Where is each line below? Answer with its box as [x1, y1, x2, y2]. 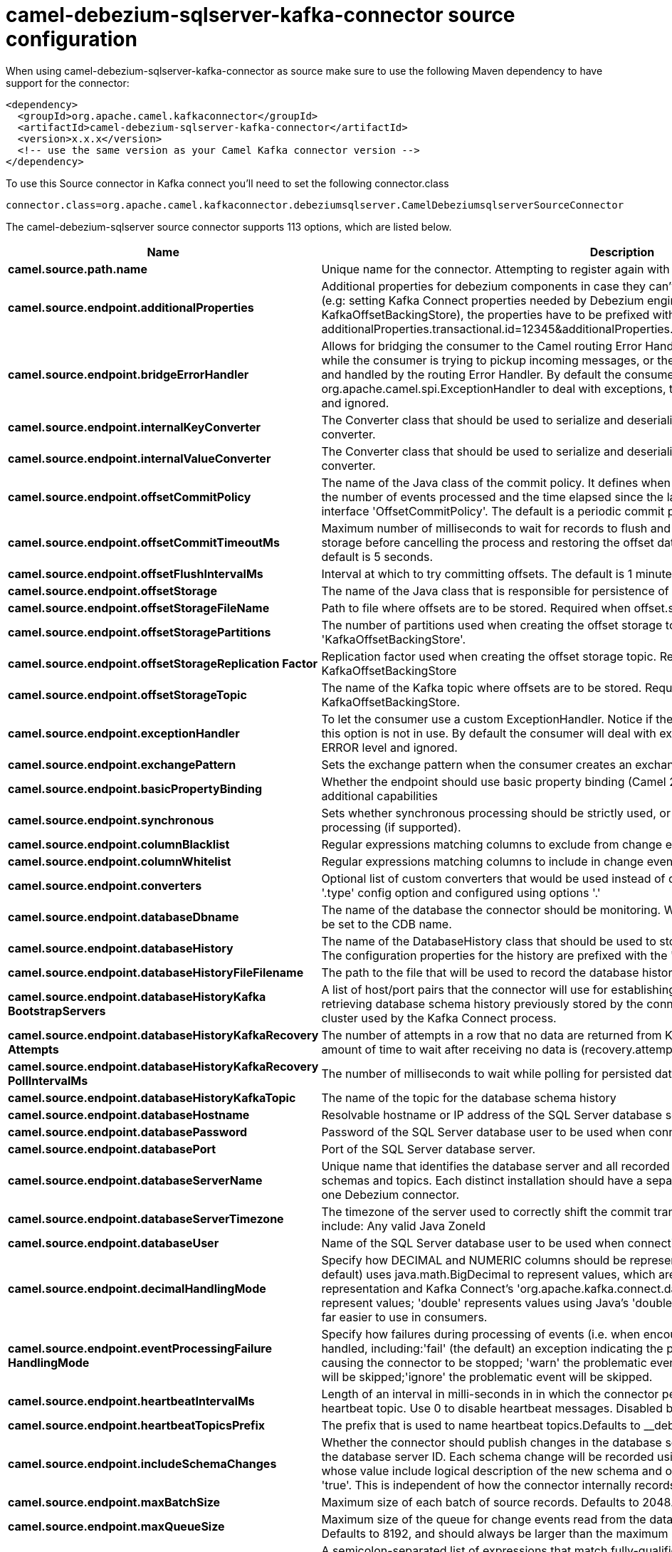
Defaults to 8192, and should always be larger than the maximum [321, 1526, 668, 1541]
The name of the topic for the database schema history [321, 1090, 616, 1105]
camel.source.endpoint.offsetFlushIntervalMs [8, 566, 263, 581]
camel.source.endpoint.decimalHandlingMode [8, 1281, 266, 1296]
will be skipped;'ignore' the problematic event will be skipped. [321, 1369, 653, 1384]
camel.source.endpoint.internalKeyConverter [8, 419, 261, 434]
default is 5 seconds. [321, 549, 434, 564]
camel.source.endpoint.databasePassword [8, 1124, 248, 1139]
